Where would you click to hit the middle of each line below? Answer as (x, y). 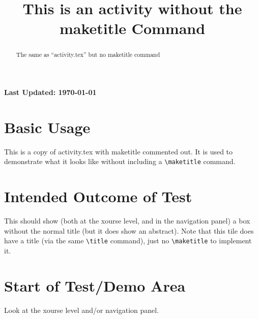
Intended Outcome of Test (98, 196)
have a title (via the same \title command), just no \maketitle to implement (128, 241)
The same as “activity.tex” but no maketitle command (88, 55)
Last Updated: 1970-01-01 (50, 92)
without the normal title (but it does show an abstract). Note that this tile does (129, 230)
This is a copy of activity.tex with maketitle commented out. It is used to (119, 151)
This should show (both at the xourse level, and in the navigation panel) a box (127, 221)
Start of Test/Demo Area (95, 285)
